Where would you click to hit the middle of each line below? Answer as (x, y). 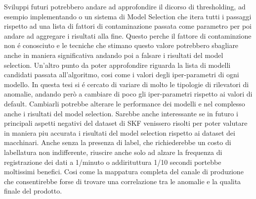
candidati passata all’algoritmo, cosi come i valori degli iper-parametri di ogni (122, 75)
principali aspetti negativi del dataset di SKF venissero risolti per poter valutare (126, 123)
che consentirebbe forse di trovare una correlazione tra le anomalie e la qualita (123, 181)
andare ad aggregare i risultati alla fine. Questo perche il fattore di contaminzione (128, 35)
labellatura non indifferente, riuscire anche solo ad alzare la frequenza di (113, 152)
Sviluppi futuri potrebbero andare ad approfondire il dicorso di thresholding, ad (125, 6)
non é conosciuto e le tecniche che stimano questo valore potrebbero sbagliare (121, 45)
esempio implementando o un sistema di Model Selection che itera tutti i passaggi (128, 16)
